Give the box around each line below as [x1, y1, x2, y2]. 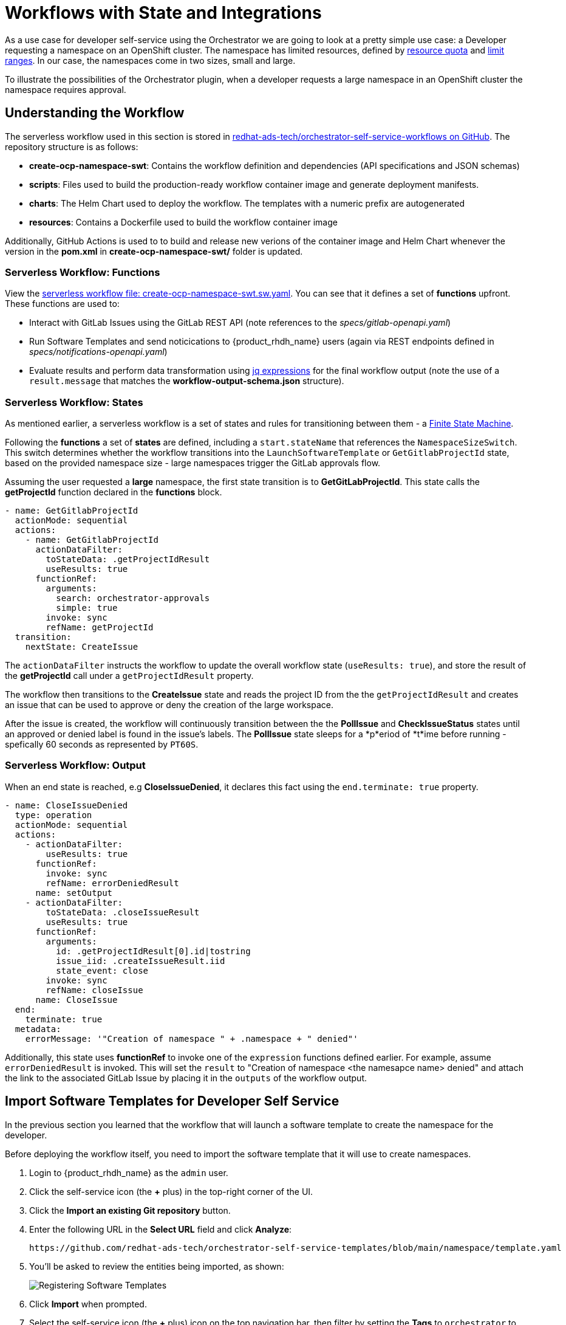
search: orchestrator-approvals [56, 593, 210, 604]
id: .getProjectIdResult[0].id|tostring [56, 946, 251, 956]
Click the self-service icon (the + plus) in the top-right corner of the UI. [29, 1186, 313, 1197]
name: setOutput [35, 887, 113, 898]
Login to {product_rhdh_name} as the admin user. [29, 1167, 228, 1178]
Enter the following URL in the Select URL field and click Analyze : [29, 1223, 292, 1234]
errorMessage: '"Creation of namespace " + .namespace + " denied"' [25, 1033, 358, 1044]
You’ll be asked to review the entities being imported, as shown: [29, 1261, 284, 1272]
